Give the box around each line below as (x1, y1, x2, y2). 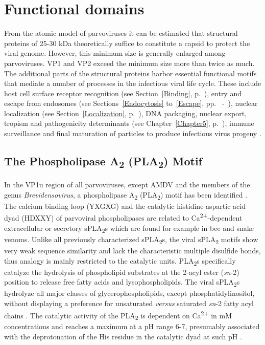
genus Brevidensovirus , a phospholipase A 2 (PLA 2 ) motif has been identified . (4, 189, 248, 201)
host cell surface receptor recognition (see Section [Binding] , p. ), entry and (4, 88, 242, 98)
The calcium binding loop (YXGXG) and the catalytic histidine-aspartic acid (4, 200, 246, 211)
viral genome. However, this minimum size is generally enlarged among (4, 48, 226, 58)
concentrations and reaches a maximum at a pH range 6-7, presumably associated (4, 321, 260, 332)
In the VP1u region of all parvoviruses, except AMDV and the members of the (4, 179, 250, 190)
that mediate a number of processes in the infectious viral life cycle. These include (4, 78, 261, 89)
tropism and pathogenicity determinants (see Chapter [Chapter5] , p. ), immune (4, 118, 254, 128)
